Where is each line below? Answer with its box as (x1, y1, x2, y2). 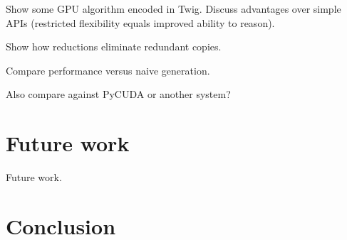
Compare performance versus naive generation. (6, 62, 210, 77)
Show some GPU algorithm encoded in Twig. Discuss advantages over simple (6, 1, 341, 16)
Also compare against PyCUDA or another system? (6, 87, 231, 102)
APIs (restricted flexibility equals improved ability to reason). (6, 15, 275, 30)
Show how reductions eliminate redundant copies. (6, 39, 222, 54)
